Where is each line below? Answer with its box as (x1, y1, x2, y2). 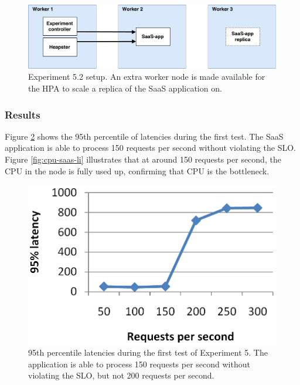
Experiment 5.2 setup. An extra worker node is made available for (28, 70, 265, 83)
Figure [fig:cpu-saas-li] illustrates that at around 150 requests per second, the (5, 153, 281, 166)
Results (5, 107, 40, 121)
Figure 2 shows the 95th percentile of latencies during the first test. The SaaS (5, 130, 284, 142)
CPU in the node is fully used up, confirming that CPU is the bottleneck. (5, 164, 270, 177)
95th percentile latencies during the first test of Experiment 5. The (28, 346, 268, 359)
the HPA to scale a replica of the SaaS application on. (28, 82, 222, 94)
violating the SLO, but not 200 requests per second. (28, 369, 214, 381)
